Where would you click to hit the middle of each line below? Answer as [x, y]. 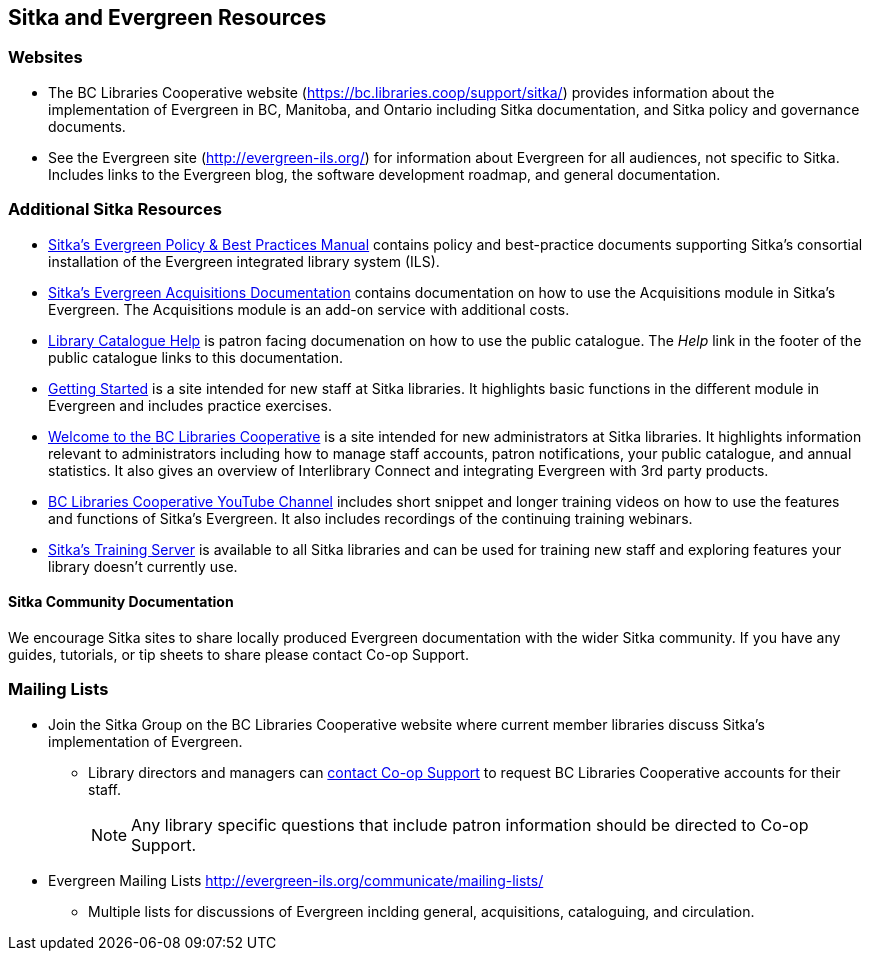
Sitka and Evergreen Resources [167, 17]
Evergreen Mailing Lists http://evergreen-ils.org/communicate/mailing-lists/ [296, 880]
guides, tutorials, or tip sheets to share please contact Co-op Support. [238, 654]
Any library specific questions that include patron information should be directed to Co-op [470, 824]
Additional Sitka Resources [115, 209]
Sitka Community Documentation [121, 602]
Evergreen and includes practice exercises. [190, 405]
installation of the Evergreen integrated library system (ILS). [244, 261]
